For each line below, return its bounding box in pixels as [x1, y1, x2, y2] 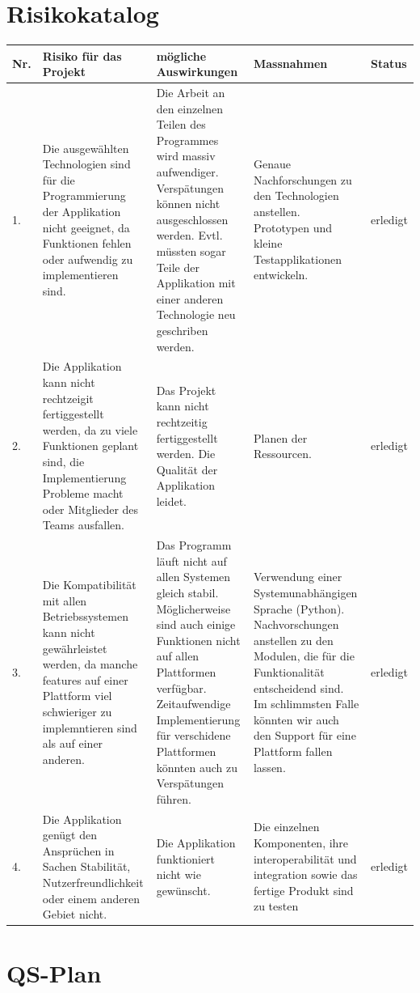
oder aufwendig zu [42, 250, 133, 267]
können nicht [156, 195, 220, 212]
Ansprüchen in [42, 842, 115, 859]
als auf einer [42, 735, 103, 752]
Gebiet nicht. [42, 906, 107, 923]
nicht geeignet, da [42, 219, 130, 236]
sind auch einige [156, 616, 236, 633]
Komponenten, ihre [253, 834, 349, 851]
